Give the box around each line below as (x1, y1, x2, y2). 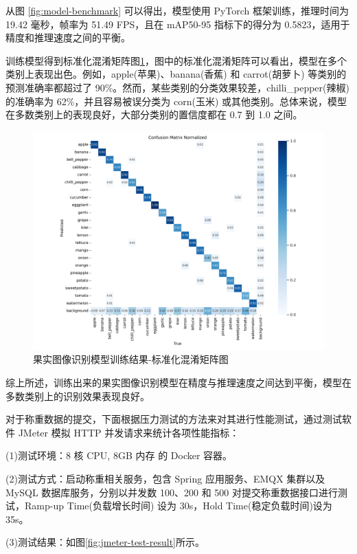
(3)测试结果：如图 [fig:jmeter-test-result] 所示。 (5, 535, 205, 549)
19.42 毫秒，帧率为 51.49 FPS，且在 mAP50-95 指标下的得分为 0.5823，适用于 (5, 16, 350, 31)
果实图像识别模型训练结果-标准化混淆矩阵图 (33, 352, 229, 366)
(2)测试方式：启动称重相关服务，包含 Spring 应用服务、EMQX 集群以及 (5, 471, 325, 485)
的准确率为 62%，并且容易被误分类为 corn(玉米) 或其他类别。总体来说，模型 (5, 93, 347, 108)
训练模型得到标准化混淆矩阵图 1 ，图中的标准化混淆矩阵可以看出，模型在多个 (5, 53, 347, 67)
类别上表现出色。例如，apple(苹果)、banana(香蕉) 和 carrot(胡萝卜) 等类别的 (5, 67, 347, 81)
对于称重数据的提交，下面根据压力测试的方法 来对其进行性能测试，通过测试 (5, 412, 342, 426)
